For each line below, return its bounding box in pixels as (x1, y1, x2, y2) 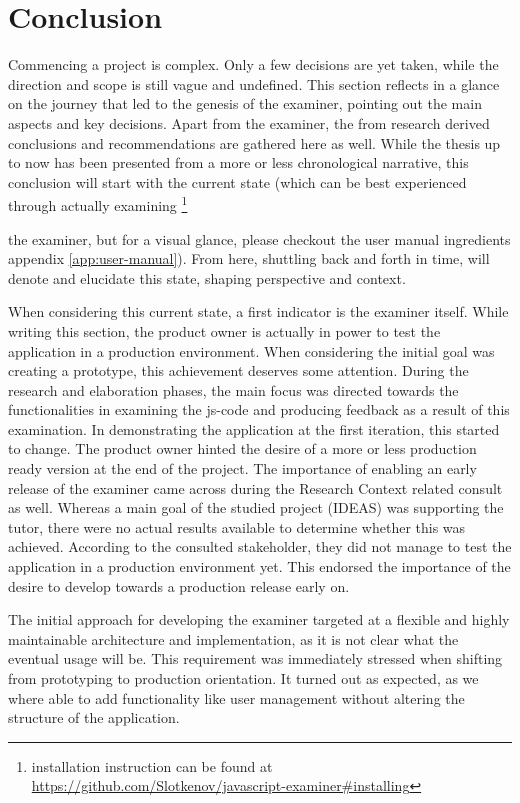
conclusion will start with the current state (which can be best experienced (8, 171, 467, 192)
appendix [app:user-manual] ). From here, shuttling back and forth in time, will (8, 248, 490, 269)
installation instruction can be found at (31, 755, 273, 776)
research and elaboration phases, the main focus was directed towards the (8, 379, 459, 400)
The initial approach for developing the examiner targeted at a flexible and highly (8, 609, 510, 630)
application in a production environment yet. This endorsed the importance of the (8, 556, 511, 577)
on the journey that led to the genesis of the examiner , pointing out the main (8, 93, 482, 114)
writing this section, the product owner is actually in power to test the (8, 320, 441, 341)
